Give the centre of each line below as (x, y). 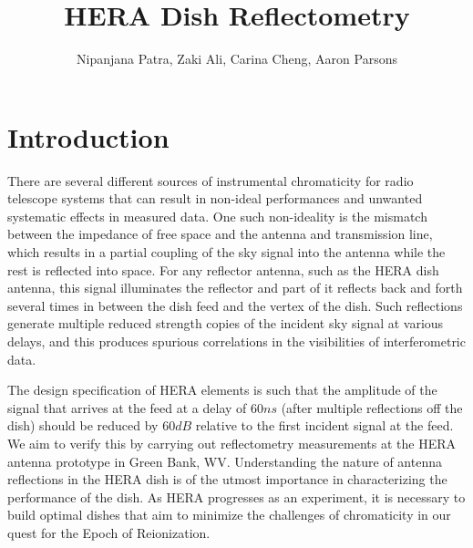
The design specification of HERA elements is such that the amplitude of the (222, 390)
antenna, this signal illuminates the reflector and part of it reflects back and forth (235, 288)
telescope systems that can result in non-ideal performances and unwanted (215, 198)
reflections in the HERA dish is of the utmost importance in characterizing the (227, 479)
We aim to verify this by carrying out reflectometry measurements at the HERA (231, 443)
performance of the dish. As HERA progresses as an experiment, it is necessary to (236, 496)
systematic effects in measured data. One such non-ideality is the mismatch (217, 216)
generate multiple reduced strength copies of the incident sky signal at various (226, 323)
